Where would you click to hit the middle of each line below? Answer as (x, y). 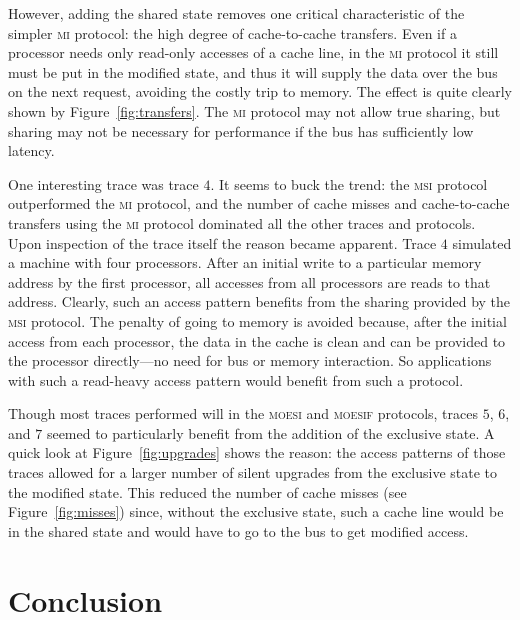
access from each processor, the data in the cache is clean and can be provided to (257, 340)
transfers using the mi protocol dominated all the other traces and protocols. (242, 222)
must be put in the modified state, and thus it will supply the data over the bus (253, 71)
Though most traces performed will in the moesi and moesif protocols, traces (243, 413)
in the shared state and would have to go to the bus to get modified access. (238, 530)
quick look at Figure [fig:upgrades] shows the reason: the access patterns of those (257, 452)
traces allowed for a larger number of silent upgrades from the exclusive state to (253, 472)
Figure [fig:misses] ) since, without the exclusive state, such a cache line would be (256, 511)
